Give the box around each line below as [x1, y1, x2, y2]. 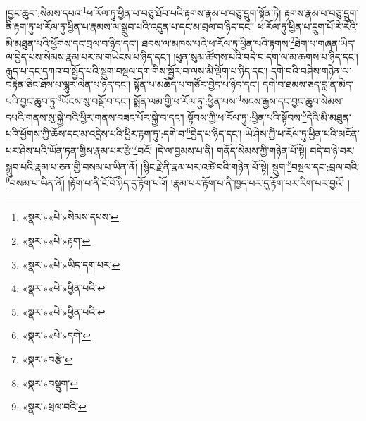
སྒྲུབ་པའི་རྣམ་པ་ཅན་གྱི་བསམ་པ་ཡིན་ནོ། [6, 159, 138, 173]
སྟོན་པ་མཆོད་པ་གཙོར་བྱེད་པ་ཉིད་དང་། [133, 77, 260, 92]
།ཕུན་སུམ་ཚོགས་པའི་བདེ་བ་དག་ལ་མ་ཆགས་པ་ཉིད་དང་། [173, 49, 358, 64]
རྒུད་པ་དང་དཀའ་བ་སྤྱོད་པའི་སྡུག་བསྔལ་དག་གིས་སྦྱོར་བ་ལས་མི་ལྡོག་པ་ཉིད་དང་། [6, 63, 268, 78]
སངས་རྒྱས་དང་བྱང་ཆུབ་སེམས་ [241, 93, 343, 108]
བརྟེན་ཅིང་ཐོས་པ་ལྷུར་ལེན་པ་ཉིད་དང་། [6, 77, 131, 92]
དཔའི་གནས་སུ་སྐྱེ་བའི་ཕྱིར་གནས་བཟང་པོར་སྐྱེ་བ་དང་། [6, 109, 184, 124]
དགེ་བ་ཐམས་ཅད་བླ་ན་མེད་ [263, 77, 353, 92]
